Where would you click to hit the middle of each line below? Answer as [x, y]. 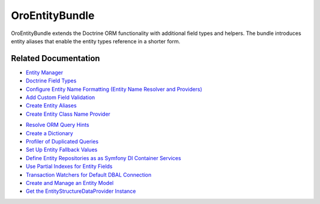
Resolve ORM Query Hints [57, 125]
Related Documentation [55, 58]
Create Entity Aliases [51, 106]
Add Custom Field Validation [60, 97]
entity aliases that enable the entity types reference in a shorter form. [96, 41]
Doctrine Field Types [51, 81]
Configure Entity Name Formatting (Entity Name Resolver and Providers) [114, 89]
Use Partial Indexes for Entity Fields [69, 167]
